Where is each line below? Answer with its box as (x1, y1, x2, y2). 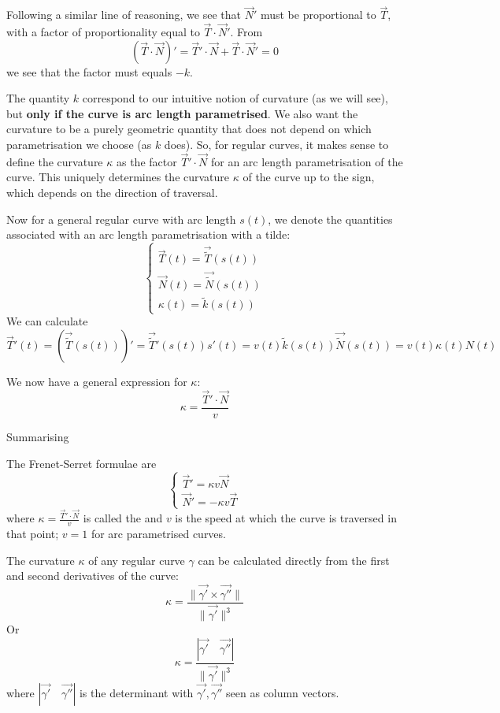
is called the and (83, 510, 163, 526)
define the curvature (6, 153, 103, 169)
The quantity (6, 90, 70, 106)
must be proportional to (260, 6, 376, 23)
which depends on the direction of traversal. (6, 184, 218, 200)
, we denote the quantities (268, 210, 393, 227)
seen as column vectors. (225, 684, 339, 700)
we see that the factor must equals (6, 63, 172, 80)
